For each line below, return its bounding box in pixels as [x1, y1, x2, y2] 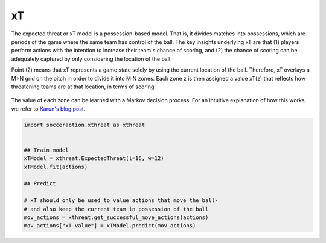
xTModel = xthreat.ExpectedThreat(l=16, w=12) [24, 155, 164, 162]
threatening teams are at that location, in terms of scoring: [11, 83, 156, 90]
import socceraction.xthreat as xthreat [24, 121, 145, 128]
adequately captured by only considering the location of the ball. [11, 55, 172, 63]
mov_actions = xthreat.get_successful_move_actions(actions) [24, 214, 209, 221]
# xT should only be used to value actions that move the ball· [24, 197, 219, 204]
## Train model [24, 146, 69, 153]
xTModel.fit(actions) [24, 163, 88, 170]
